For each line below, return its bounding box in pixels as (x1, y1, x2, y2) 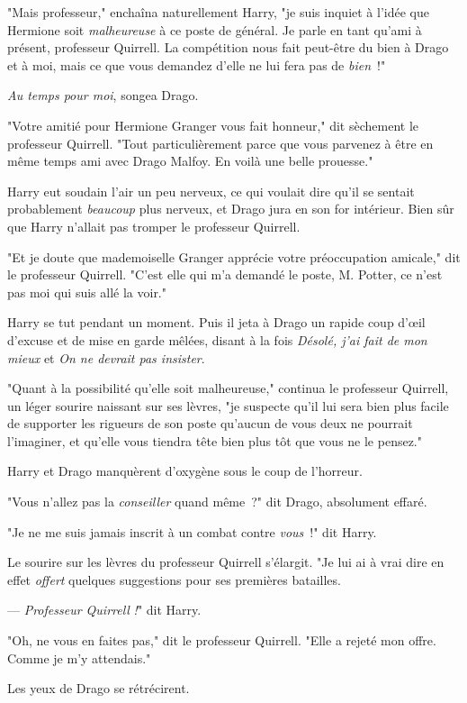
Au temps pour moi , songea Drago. (7, 86, 199, 105)
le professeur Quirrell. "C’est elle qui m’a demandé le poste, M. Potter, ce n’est (7, 265, 443, 284)
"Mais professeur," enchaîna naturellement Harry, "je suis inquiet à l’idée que (7, 3, 429, 21)
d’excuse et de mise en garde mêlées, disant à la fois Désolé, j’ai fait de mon (7, 330, 427, 349)
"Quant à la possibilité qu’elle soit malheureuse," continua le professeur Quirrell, (7, 379, 449, 397)
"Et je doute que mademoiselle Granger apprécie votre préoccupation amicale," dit (7, 247, 461, 266)
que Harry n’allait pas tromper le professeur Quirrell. (7, 216, 301, 235)
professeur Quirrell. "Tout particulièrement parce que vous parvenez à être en (7, 133, 434, 152)
